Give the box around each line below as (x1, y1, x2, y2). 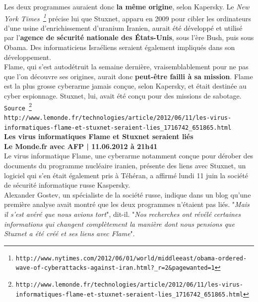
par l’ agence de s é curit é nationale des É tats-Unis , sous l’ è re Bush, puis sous (4, 32, 254, 43)
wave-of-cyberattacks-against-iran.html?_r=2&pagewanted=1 (15, 264, 215, 272)
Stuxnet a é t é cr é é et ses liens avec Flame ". (4, 228, 135, 239)
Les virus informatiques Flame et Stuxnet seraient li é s (4, 131, 193, 142)
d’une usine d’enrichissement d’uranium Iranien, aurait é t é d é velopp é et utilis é (4, 22, 243, 33)
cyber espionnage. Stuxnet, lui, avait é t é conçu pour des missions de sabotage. (4, 91, 242, 101)
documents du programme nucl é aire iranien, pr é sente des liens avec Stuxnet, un (4, 160, 246, 170)
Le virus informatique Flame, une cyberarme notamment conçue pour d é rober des (4, 151, 254, 161)
